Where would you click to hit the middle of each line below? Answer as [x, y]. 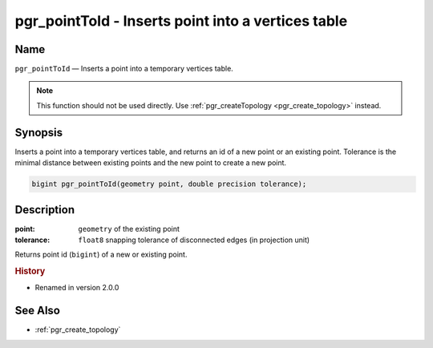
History [30, 271]
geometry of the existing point [129, 229]
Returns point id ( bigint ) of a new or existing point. [101, 255]
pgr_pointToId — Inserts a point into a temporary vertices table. [124, 69]
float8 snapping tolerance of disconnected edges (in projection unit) [194, 240]
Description [45, 210]
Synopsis [39, 132]
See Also [37, 311]
